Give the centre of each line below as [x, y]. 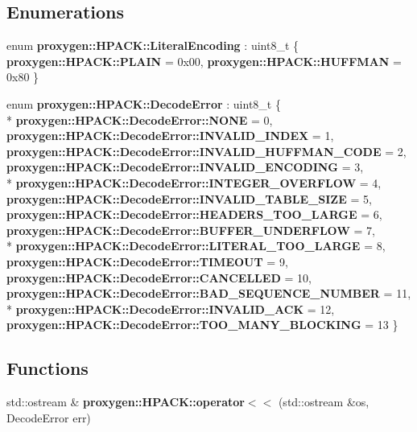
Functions [47, 368]
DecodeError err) [49, 417]
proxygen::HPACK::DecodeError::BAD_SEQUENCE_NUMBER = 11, [209, 293]
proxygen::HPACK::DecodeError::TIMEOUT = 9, [147, 261]
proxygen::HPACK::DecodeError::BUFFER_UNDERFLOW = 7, [191, 230]
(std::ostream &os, [324, 402]
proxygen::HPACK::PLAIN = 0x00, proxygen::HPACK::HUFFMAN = [204, 61]
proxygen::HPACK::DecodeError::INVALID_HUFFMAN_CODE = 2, [206, 151]
